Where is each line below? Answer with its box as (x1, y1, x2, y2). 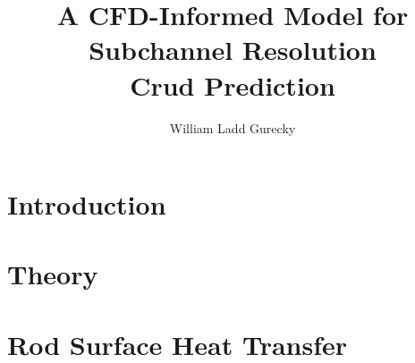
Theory (7, 256, 98, 292)
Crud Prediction (130, 66, 335, 103)
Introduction (7, 186, 166, 223)
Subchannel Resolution (89, 31, 377, 68)
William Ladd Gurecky (169, 118, 296, 137)
